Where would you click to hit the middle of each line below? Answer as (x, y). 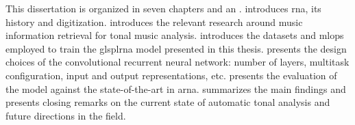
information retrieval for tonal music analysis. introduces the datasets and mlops (175, 35)
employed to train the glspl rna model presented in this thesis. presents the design (176, 48)
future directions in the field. (66, 115)
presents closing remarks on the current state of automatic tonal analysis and (168, 102)
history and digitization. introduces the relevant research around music (154, 22)
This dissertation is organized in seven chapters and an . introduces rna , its (163, 8)
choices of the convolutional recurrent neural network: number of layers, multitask (177, 62)
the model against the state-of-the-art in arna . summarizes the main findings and (176, 88)
